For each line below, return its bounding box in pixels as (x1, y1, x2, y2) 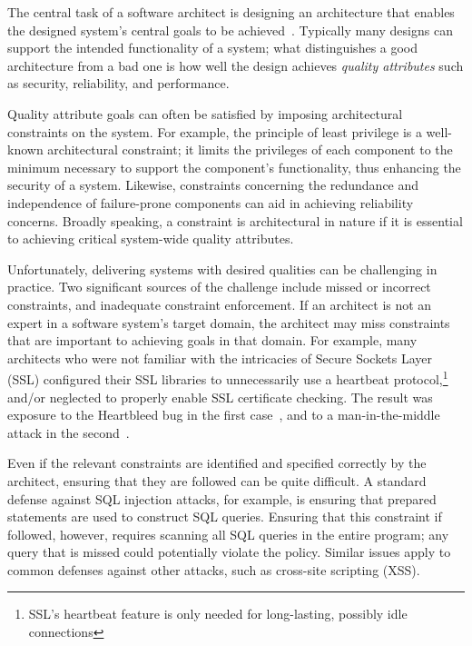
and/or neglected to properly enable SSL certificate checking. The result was (7, 387, 433, 406)
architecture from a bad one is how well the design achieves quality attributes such (7, 55, 464, 75)
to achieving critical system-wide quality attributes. (7, 229, 294, 248)
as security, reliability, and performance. (7, 74, 230, 93)
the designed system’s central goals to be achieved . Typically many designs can (7, 20, 453, 39)
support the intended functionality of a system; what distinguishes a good (7, 38, 418, 57)
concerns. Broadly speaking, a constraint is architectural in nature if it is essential (7, 211, 463, 230)
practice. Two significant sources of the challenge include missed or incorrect (7, 277, 431, 296)
